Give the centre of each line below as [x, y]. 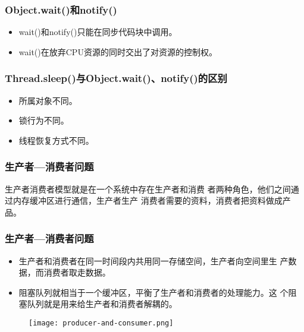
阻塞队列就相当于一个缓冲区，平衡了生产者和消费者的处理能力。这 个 [153, 292]
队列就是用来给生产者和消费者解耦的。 [102, 304]
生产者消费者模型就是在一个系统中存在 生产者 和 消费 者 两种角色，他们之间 [148, 189]
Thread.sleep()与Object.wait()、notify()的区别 [116, 78]
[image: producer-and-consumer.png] [101, 323]
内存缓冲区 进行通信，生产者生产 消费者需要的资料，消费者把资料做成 [148, 200]
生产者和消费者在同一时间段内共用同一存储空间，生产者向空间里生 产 [153, 260]
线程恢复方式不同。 [56, 140]
